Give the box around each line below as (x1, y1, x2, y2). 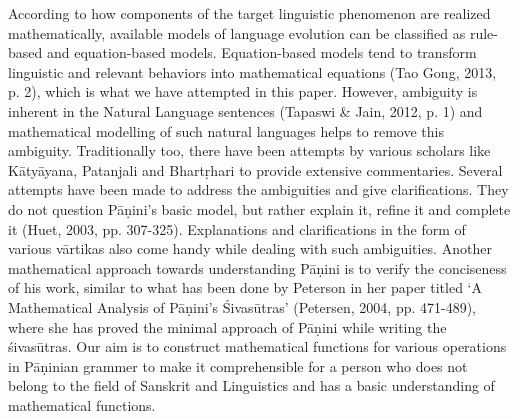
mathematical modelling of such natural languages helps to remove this (8, 120, 444, 141)
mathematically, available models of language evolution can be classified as (8, 22, 466, 43)
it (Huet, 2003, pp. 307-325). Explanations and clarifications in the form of (8, 218, 466, 239)
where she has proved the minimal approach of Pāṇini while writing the (8, 316, 447, 337)
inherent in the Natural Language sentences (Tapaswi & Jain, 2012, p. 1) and (8, 100, 483, 121)
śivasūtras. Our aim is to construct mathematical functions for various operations (8, 336, 507, 357)
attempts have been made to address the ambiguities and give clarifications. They (8, 179, 509, 200)
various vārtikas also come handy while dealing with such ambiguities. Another (8, 238, 492, 259)
